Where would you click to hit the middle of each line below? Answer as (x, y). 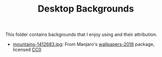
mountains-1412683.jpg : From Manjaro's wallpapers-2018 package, (84, 44)
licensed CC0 (27, 50)
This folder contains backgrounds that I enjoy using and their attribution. (81, 35)
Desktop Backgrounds (86, 9)
